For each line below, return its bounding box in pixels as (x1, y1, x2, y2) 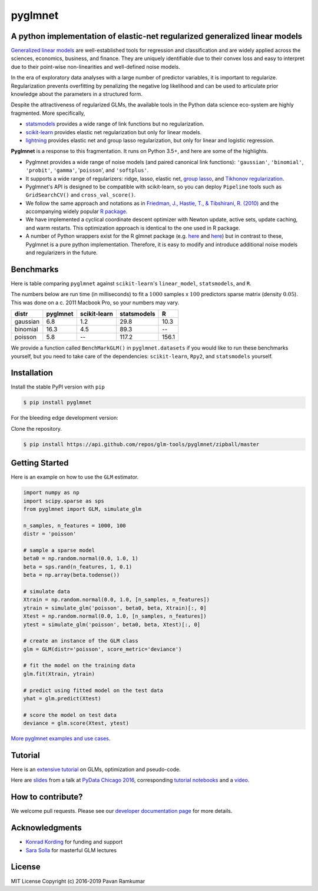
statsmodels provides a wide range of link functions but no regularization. (25, 121, 204, 128)
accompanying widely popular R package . (25, 208, 128, 215)
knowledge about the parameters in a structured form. (11, 91, 143, 98)
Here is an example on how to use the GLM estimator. (11, 474, 139, 481)
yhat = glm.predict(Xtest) (23, 695, 101, 702)
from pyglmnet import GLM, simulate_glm (23, 506, 141, 513)
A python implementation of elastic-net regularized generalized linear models (11, 31, 303, 41)
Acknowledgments (11, 823, 82, 833)
